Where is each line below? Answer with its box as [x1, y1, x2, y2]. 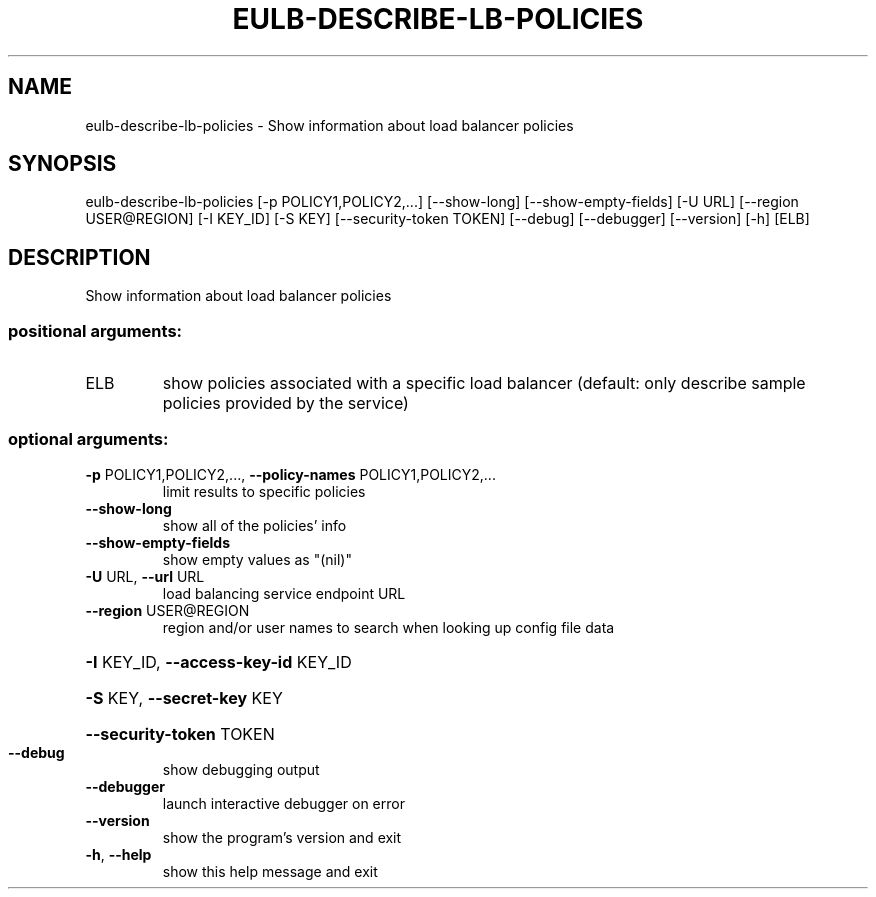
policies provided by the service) [162, 393, 409, 414]
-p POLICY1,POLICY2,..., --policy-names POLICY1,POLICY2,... [85, 465, 496, 483]
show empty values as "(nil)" [162, 550, 352, 568]
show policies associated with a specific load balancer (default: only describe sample [162, 373, 806, 394]
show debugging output [162, 760, 320, 778]
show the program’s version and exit [162, 828, 402, 846]
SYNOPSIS [8, 151, 117, 177]
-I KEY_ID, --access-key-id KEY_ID [85, 651, 352, 672]
